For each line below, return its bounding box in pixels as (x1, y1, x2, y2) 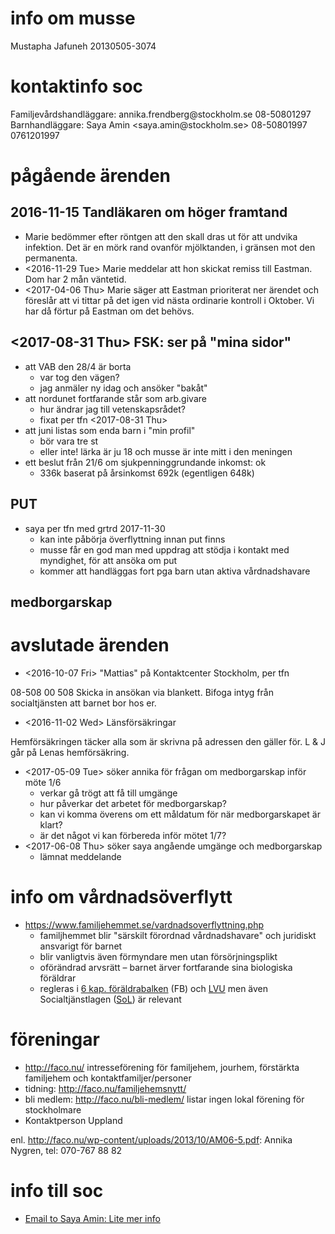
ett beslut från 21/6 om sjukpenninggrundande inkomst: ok (24, 456, 267, 468)
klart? (39, 818, 63, 831)
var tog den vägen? (39, 371, 120, 383)
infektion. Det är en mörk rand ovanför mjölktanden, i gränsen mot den (24, 241, 316, 253)
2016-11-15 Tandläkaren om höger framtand (10, 204, 288, 221)
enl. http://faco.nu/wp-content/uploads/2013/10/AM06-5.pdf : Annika (10, 1133, 293, 1146)
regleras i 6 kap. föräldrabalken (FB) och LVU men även (39, 982, 269, 994)
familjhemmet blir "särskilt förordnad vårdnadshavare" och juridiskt (39, 929, 317, 941)
